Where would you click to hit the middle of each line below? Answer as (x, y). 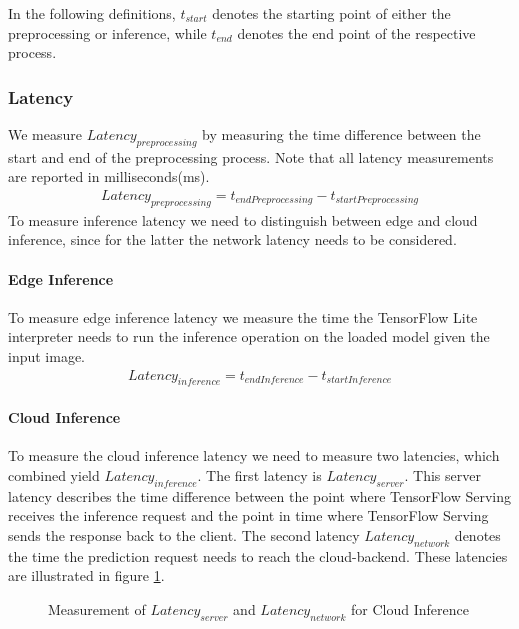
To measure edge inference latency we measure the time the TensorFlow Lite (243, 316)
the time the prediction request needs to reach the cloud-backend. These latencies (258, 555)
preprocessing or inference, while (107, 32)
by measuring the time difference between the (341, 134)
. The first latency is (259, 474)
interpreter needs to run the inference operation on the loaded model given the (249, 336)
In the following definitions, (92, 13)
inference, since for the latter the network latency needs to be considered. (232, 239)
